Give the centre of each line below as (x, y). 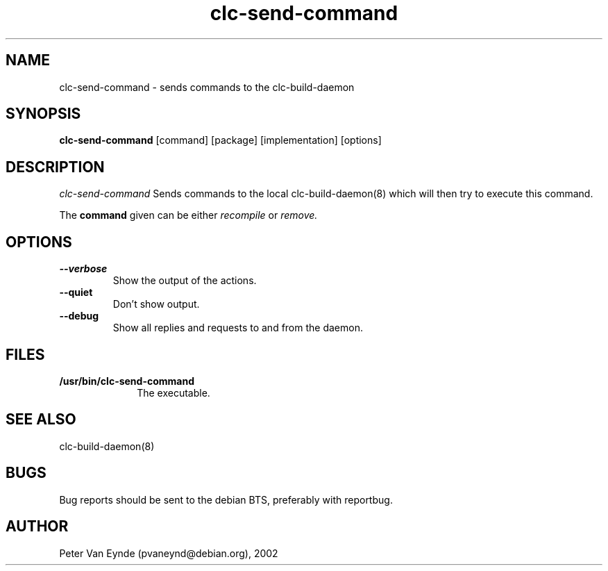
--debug (79, 316)
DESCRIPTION (55, 167)
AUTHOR (37, 527)
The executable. (174, 392)
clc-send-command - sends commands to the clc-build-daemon (207, 87)
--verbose (83, 269)
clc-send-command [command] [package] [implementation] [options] (220, 140)
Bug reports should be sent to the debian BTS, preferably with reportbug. (226, 499)
